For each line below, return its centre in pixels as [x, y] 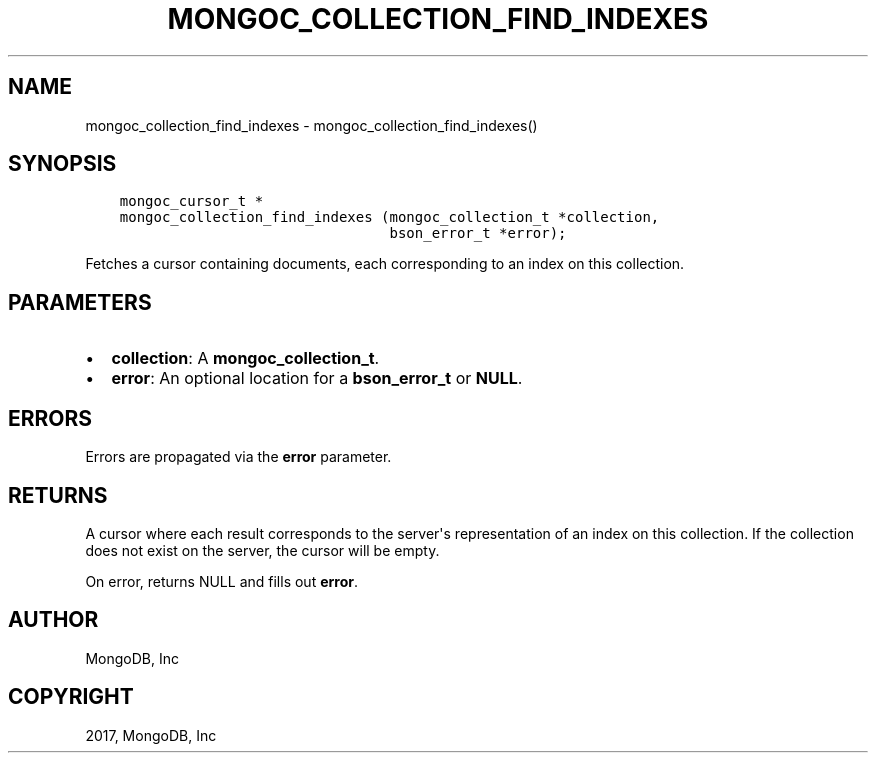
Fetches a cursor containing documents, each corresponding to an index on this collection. [385, 264]
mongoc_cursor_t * [191, 201]
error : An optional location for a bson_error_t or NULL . [317, 378]
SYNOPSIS [62, 164]
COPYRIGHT [71, 697]
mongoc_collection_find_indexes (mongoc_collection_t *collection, [389, 217]
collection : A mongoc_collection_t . [245, 358]
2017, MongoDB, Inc [151, 735]
